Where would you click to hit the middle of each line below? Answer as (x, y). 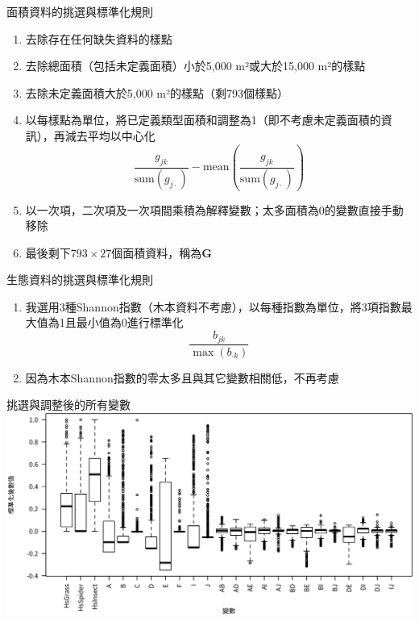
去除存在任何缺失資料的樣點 (99, 38)
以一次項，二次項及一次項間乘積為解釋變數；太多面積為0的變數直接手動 (214, 209)
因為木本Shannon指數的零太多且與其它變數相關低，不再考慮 (182, 377)
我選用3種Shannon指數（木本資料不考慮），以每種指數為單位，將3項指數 (213, 306)
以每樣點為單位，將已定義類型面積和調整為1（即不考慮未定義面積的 (203, 120)
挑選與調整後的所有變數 (68, 405)
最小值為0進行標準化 (130, 322)
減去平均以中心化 (110, 135)
